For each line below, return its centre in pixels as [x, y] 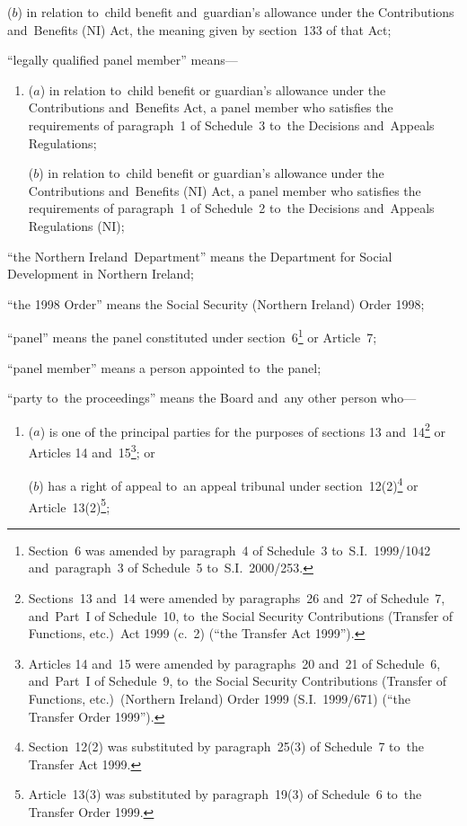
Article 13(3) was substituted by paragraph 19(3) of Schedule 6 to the [225, 794]
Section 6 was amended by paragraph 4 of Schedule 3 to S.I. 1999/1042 [229, 550]
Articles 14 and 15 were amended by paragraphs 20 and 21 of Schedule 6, [234, 663]
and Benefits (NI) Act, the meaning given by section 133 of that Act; [199, 29]
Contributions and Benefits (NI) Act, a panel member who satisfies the [225, 190]
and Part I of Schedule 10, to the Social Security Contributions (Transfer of [241, 615]
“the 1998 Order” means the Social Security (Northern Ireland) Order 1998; [216, 303]
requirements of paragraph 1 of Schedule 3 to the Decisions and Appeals [231, 124]
